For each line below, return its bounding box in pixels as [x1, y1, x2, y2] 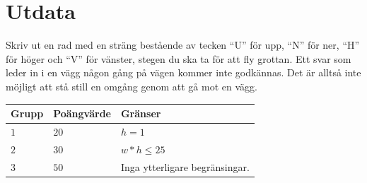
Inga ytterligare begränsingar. [120, 159, 250, 174]
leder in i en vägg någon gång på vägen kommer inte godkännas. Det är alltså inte [6, 65, 361, 80]
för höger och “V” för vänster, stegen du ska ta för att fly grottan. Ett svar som [6, 51, 351, 66]
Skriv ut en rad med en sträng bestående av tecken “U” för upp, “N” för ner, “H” [6, 37, 360, 52]
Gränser [120, 106, 161, 120]
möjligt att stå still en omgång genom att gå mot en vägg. [6, 78, 257, 93]
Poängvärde [53, 106, 111, 120]
